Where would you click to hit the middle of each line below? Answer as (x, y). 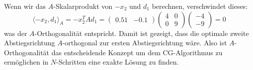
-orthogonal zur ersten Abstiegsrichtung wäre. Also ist (145, 43)
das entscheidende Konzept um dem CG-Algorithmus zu (137, 52)
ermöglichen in (26, 62)
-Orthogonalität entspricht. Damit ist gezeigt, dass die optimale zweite (142, 33)
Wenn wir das (25, 6)
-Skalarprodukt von (83, 6)
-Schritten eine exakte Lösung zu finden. (118, 62)
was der (16, 33)
